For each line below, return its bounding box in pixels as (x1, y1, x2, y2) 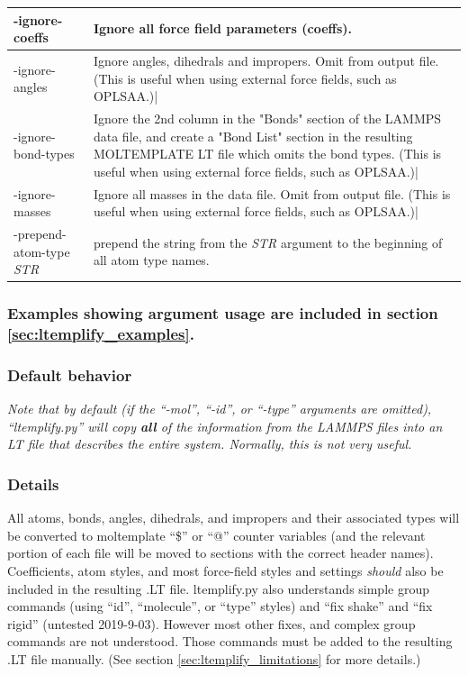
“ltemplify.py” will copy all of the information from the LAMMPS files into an (7, 416, 443, 435)
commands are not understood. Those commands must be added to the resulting (7, 632, 453, 651)
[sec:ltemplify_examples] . (7, 323, 194, 345)
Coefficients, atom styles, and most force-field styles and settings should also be (7, 561, 444, 580)
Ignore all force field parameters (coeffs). (93, 19, 352, 38)
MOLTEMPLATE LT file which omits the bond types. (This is (93, 144, 442, 163)
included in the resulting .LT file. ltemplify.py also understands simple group (7, 579, 429, 597)
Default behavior (7, 364, 132, 386)
